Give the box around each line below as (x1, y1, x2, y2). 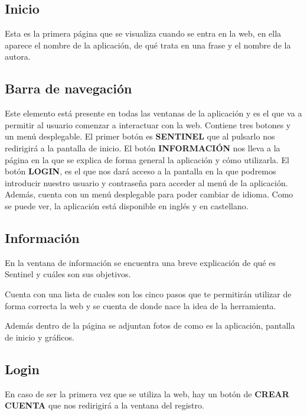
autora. (5, 50, 31, 63)
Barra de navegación (5, 79, 132, 98)
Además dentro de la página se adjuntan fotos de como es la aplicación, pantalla (5, 319, 295, 332)
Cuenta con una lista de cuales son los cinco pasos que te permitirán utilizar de (5, 287, 292, 300)
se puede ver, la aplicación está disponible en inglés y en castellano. (5, 199, 249, 212)
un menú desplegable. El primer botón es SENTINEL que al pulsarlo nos (5, 130, 275, 142)
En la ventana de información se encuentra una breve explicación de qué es (5, 256, 276, 268)
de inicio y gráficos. (5, 330, 74, 343)
